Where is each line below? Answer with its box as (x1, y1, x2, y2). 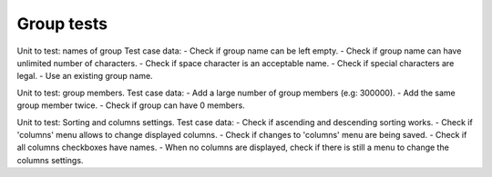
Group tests (16, 14, 108, 34)
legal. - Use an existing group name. (16, 71, 154, 82)
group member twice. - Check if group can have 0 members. (16, 100, 245, 111)
